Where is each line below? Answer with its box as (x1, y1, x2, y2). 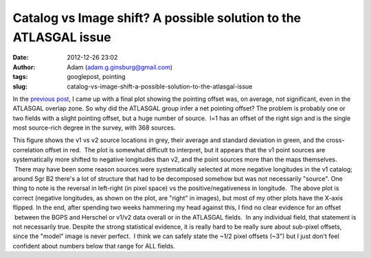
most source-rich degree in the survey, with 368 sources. (12, 124, 176, 132)
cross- (326, 136, 345, 144)
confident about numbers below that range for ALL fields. (12, 242, 175, 250)
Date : (12, 54, 29, 62)
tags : (12, 73, 28, 81)
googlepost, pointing (67, 73, 126, 81)
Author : (12, 62, 36, 71)
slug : (12, 82, 27, 91)
